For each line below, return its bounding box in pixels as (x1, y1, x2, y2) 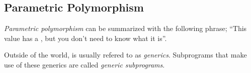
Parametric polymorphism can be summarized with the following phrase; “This (4, 23, 247, 33)
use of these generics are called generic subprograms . (4, 59, 165, 69)
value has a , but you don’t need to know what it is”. (4, 32, 167, 43)
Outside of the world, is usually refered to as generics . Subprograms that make (4, 49, 247, 60)
